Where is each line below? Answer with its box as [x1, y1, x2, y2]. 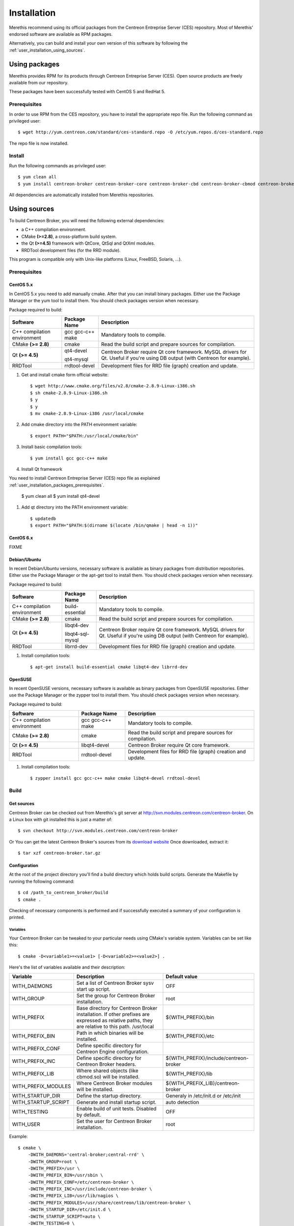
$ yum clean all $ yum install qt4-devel [21, 493, 100, 499]
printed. [9, 915, 25, 920]
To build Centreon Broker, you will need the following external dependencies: [9, 217, 165, 223]
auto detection [166, 1099, 199, 1106]
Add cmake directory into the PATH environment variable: [21, 422, 137, 428]
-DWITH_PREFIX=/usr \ [27, 1165, 80, 1171]
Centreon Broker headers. [76, 1061, 137, 1068]
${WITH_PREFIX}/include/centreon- [166, 1055, 249, 1062]
